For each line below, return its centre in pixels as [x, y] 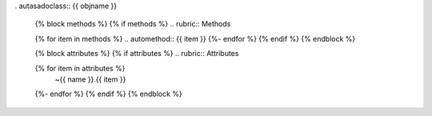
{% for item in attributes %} [80, 68]
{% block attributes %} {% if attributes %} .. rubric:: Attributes [137, 54]
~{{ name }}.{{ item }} [90, 79]
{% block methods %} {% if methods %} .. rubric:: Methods [133, 24]
